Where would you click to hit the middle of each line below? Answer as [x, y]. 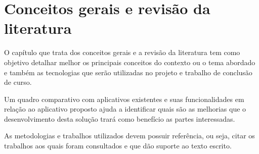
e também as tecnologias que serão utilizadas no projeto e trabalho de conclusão [128, 72]
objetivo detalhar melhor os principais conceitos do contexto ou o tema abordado [130, 62]
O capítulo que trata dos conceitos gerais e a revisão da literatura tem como [122, 52]
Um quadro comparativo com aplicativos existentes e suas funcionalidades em [124, 99]
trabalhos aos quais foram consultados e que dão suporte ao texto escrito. [118, 146]
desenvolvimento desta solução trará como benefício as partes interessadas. [120, 118]
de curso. [18, 82]
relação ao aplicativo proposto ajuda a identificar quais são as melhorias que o [125, 109]
